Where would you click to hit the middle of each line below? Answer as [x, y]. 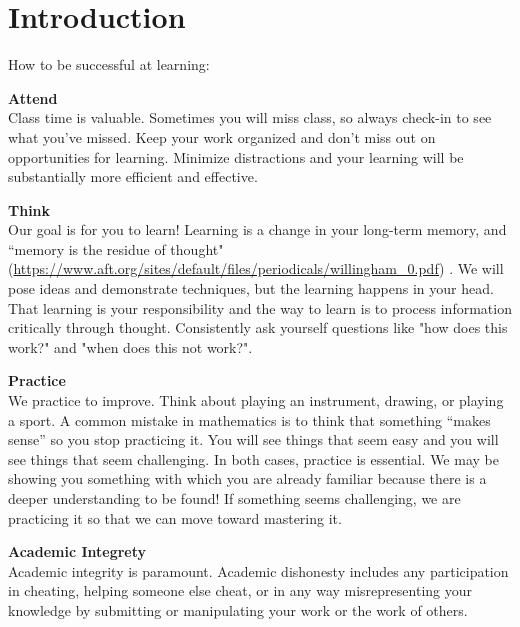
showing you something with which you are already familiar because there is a [247, 478]
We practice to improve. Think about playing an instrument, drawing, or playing [256, 400]
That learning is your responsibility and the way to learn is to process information [260, 307]
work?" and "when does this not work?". [130, 346]
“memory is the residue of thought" [116, 248]
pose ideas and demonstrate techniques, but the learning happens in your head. [251, 288]
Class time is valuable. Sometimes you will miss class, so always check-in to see [250, 117]
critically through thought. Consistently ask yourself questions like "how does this [258, 327]
